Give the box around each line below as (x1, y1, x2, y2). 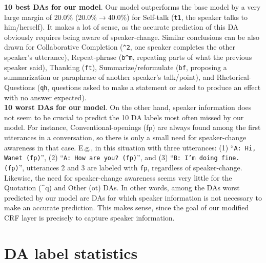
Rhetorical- (216, 72, 252, 82)
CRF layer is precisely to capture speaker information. (4, 212, 175, 223)
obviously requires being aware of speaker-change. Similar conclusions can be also (4, 31, 260, 42)
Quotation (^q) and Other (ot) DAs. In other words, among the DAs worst (4, 182, 240, 193)
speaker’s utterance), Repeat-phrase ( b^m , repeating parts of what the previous (4, 52, 252, 62)
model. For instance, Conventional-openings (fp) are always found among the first (4, 122, 261, 133)
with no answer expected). (4, 92, 87, 102)
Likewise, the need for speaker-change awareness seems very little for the (4, 172, 232, 183)
